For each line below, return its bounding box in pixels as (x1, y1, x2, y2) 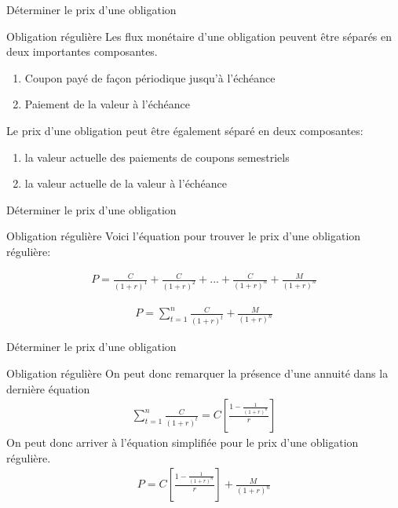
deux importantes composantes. (6, 43, 158, 60)
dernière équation (6, 380, 90, 397)
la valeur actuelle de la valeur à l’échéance (24, 175, 227, 192)
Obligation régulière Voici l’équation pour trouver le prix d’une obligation (6, 228, 361, 244)
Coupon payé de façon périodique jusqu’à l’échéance (24, 69, 276, 86)
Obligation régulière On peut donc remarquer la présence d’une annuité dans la (6, 364, 389, 381)
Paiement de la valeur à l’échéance (24, 96, 190, 112)
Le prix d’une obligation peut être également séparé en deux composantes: (6, 122, 363, 138)
